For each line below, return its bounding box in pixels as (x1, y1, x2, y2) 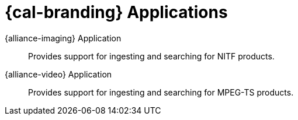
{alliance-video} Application (5, 69, 112, 79)
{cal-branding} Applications (5, 2, 228, 22)
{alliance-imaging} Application (5, 33, 122, 43)
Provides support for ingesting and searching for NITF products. (28, 51, 275, 61)
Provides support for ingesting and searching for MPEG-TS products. (28, 87, 294, 97)
